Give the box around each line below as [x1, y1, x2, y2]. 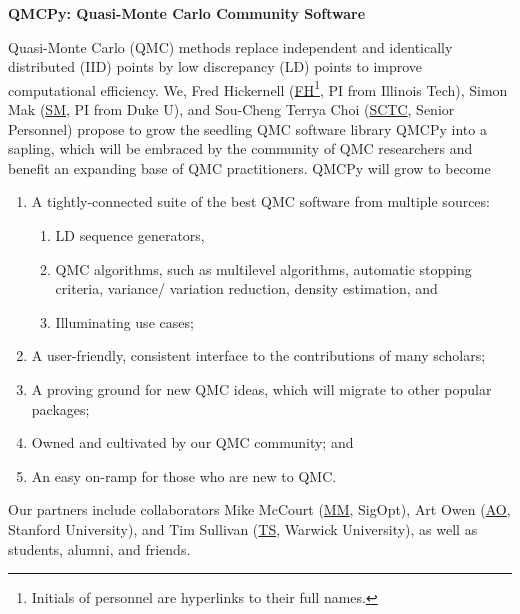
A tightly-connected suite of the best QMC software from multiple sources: [31, 191, 490, 212]
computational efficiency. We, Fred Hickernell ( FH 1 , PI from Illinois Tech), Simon [8, 76, 508, 100]
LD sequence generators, [55, 225, 205, 245]
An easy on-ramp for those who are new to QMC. [31, 465, 337, 486]
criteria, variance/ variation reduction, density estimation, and [55, 278, 438, 299]
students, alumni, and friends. [8, 538, 191, 559]
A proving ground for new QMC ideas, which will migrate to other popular [31, 378, 492, 399]
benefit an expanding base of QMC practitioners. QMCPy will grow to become [8, 157, 491, 178]
